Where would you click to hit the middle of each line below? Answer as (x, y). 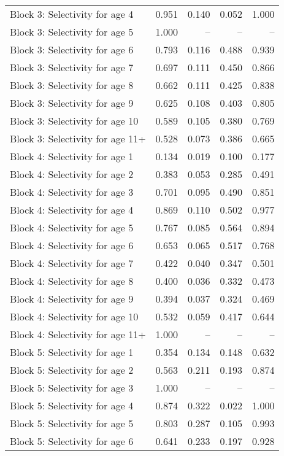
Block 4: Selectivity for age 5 (72, 227)
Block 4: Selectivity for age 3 (72, 192)
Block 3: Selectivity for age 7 (72, 67)
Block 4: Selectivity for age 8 (72, 281)
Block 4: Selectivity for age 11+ (78, 334)
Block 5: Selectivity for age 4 (72, 405)
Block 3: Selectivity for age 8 (72, 85)
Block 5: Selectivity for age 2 (72, 370)
